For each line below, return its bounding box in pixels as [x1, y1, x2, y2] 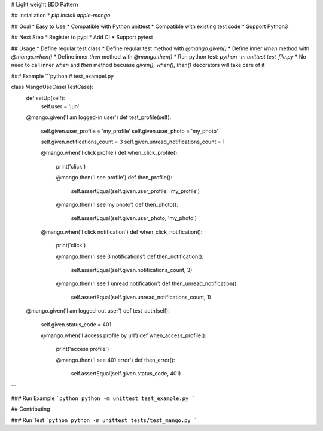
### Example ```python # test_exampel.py [11, 72, 114, 80]
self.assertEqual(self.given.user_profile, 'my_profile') [71, 187, 200, 194]
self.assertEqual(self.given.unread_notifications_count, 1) [71, 294, 212, 301]
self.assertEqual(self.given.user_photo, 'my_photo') [71, 215, 197, 222]
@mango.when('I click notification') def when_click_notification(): [41, 228, 203, 236]
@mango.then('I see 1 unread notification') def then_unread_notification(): [56, 280, 239, 287]
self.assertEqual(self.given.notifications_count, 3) [71, 266, 193, 273]
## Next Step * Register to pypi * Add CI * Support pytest [11, 33, 153, 41]
